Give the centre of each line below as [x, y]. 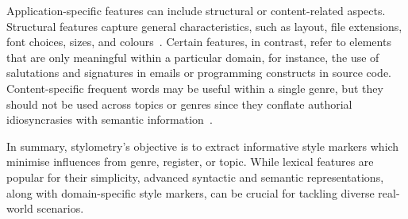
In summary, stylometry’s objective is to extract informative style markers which [203, 146]
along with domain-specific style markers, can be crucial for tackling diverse [191, 192]
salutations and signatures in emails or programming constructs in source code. [199, 73]
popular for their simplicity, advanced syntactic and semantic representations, [195, 177]
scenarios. [60, 208]
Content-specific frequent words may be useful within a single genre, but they [195, 88]
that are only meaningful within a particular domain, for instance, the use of [193, 57]
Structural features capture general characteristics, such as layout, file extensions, [204, 26]
